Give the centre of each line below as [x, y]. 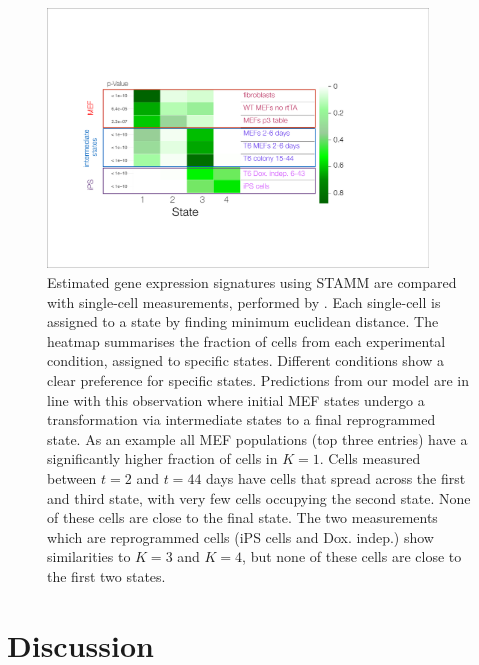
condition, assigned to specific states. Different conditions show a [246, 360]
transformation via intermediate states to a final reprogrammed [241, 419]
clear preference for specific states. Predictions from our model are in [258, 380]
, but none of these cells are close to [352, 556]
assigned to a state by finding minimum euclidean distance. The [243, 321]
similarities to [89, 556]
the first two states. [106, 575]
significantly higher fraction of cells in [162, 458]
